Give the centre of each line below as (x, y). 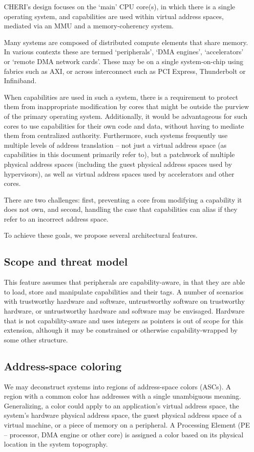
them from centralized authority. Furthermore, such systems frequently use (116, 135)
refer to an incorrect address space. (56, 218)
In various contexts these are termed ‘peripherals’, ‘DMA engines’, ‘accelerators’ (124, 52)
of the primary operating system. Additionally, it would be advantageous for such (126, 116)
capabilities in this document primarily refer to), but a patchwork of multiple (119, 154)
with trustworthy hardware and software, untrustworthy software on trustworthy (125, 301)
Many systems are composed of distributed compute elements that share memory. (126, 42)
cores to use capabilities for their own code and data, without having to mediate (124, 125)
